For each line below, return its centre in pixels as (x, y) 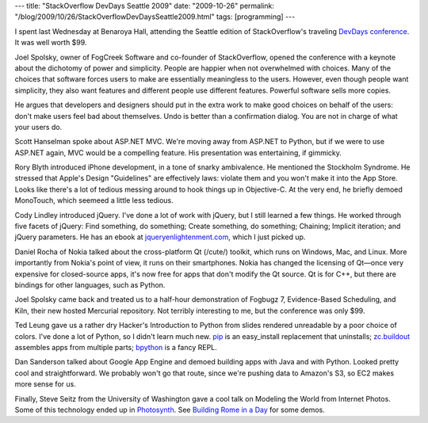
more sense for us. (46, 384)
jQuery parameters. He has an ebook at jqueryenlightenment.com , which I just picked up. (160, 237)
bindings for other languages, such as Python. (90, 284)
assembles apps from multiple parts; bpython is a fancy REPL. (116, 347)
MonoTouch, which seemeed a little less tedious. (94, 200)
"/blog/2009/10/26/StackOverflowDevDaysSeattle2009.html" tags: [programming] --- (155, 17)
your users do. (38, 127)
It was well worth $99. (51, 43)
